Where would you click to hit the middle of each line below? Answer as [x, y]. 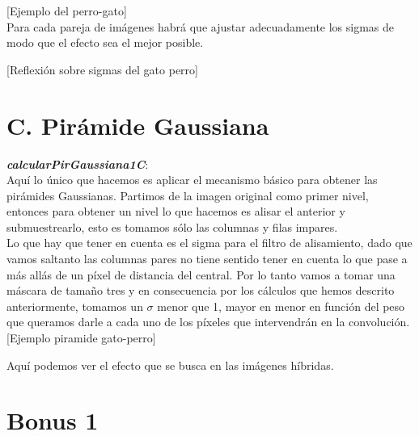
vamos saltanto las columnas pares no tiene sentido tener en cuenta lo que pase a [207, 259]
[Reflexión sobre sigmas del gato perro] [102, 69]
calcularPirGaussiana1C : [78, 163]
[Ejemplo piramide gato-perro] [81, 338]
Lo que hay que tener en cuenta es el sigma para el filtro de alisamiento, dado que [209, 243]
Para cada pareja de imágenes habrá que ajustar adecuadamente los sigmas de [201, 26]
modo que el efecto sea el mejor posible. [105, 42]
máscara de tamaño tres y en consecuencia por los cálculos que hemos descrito [201, 290]
